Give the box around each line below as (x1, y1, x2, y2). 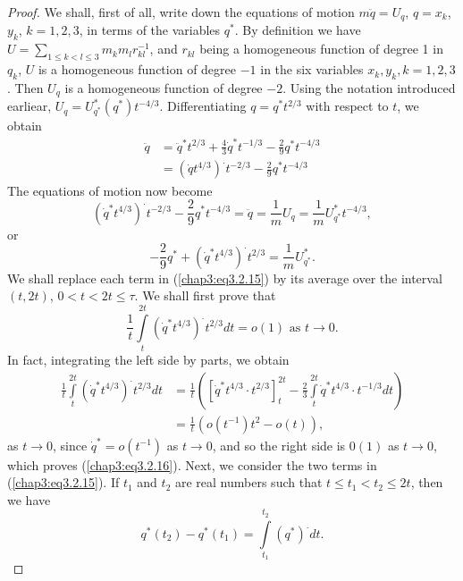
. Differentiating (159, 97, 247, 115)
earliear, (7, 97, 52, 115)
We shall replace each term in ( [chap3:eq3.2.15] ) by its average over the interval (7, 268, 442, 287)
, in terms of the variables (79, 21, 221, 39)
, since (52, 435, 88, 454)
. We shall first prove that (134, 286, 276, 305)
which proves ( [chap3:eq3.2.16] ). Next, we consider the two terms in (7, 455, 377, 474)
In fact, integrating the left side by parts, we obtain (7, 349, 290, 368)
